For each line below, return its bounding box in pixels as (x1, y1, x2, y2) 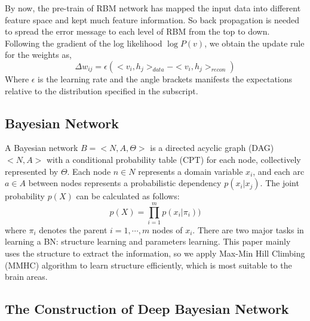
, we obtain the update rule (204, 36, 305, 49)
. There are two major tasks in (192, 223, 304, 236)
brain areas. (5, 270, 48, 283)
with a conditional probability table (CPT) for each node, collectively (46, 153, 301, 165)
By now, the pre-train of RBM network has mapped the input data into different (5, 2, 301, 14)
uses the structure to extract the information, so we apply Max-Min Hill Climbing (5, 247, 305, 260)
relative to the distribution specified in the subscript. (5, 84, 198, 97)
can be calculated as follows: (76, 190, 180, 202)
